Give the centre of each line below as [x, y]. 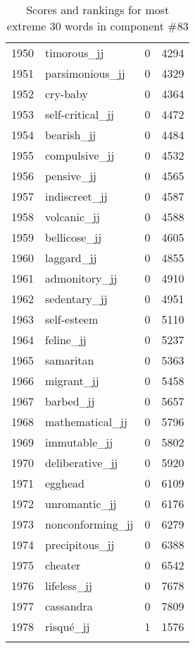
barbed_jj [70, 401]
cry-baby [67, 94]
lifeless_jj [69, 585]
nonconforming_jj [89, 524]
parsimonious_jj [85, 73]
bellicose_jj [74, 237]
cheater [63, 565]
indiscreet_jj [76, 196]
